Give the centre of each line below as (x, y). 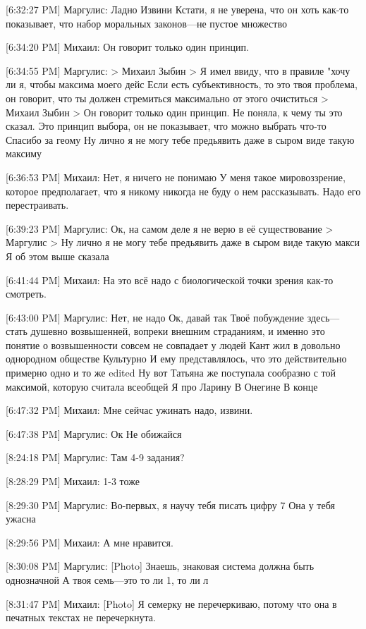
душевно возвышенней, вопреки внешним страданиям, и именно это (178, 331)
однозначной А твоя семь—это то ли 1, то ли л (107, 580)
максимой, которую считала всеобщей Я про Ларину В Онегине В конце (162, 386)
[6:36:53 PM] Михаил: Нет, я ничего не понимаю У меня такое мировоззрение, (176, 177)
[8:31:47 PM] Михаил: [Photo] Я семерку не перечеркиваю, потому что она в (171, 603)
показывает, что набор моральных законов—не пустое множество (146, 23)
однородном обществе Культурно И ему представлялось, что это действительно (176, 359)
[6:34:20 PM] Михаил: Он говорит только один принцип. (127, 47)
